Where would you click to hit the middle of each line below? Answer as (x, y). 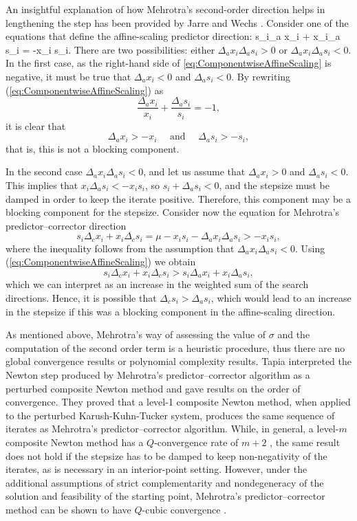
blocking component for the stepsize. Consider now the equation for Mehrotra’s (173, 212)
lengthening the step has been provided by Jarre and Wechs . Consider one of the (177, 22)
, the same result (305, 442)
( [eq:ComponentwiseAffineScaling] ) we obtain (101, 262)
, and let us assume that (194, 171)
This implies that (42, 185)
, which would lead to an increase (281, 297)
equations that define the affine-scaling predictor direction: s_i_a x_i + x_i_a (173, 36)
